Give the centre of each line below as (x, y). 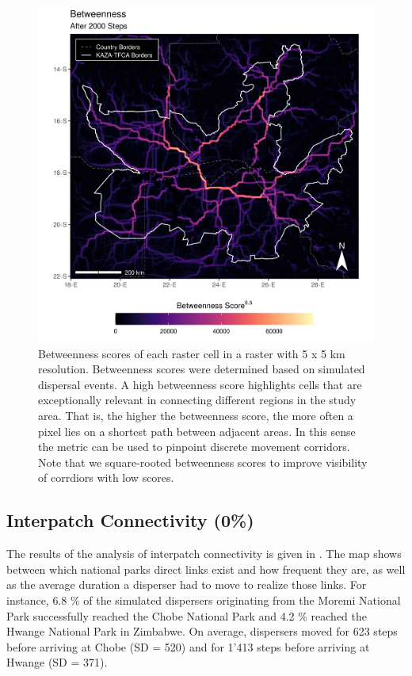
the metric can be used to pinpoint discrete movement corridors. (194, 447)
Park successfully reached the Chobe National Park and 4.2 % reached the (187, 615)
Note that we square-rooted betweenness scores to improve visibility (203, 462)
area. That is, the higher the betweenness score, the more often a (196, 415)
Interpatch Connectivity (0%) (130, 520)
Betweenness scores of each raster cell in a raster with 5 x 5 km (192, 353)
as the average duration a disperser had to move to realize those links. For (187, 584)
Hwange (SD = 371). (57, 662)
